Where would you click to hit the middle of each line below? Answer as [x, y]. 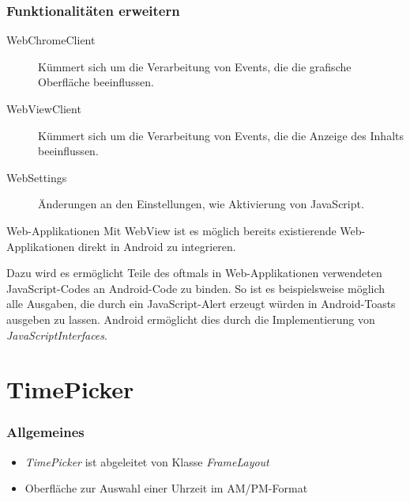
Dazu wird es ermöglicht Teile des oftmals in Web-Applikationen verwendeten [194, 273]
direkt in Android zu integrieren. [157, 246]
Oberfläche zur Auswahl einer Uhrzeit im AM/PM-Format [166, 488]
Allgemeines [45, 432]
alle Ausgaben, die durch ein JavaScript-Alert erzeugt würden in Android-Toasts [201, 304]
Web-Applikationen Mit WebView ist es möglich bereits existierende [171, 230]
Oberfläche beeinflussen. [96, 82]
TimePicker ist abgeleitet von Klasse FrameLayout [147, 461]
